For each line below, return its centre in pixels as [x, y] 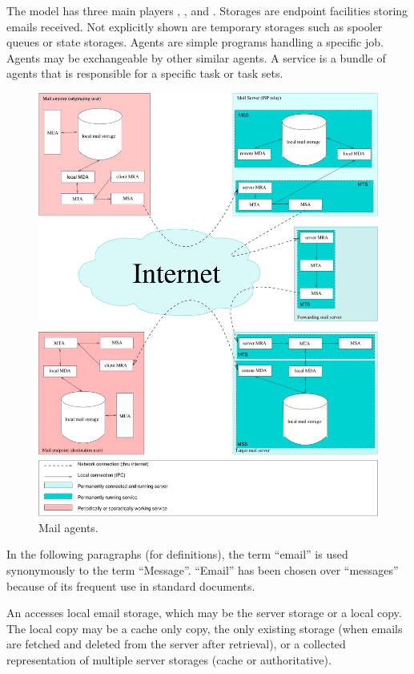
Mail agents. [68, 527]
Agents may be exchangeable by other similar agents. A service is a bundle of [196, 57]
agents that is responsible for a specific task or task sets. [145, 73]
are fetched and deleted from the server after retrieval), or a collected [176, 644]
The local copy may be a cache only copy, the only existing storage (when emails [205, 628]
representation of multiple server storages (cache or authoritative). [169, 659]
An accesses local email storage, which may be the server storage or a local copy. [204, 613]
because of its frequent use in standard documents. [131, 585]
